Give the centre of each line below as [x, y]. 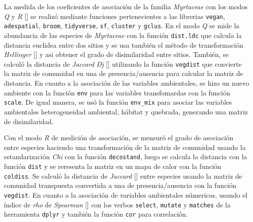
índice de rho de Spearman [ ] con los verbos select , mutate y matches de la [117, 204]
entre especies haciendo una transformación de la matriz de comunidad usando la [125, 147]
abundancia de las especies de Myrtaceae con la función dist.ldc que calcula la [123, 35]
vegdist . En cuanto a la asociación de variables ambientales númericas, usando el [126, 194]
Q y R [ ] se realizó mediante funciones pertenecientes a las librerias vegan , [115, 16]
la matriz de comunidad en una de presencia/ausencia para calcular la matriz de [124, 73]
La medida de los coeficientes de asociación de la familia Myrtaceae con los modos [126, 6]
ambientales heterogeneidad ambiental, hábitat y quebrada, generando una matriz [126, 111]
